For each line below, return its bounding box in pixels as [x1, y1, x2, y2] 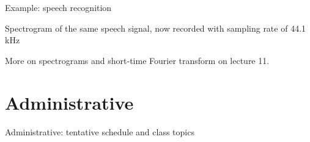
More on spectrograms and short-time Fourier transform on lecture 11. [5, 54, 270, 66]
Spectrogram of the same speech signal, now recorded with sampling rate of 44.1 [5, 21, 306, 34]
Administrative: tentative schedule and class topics [5, 125, 194, 138]
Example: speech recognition [5, 1, 112, 13]
